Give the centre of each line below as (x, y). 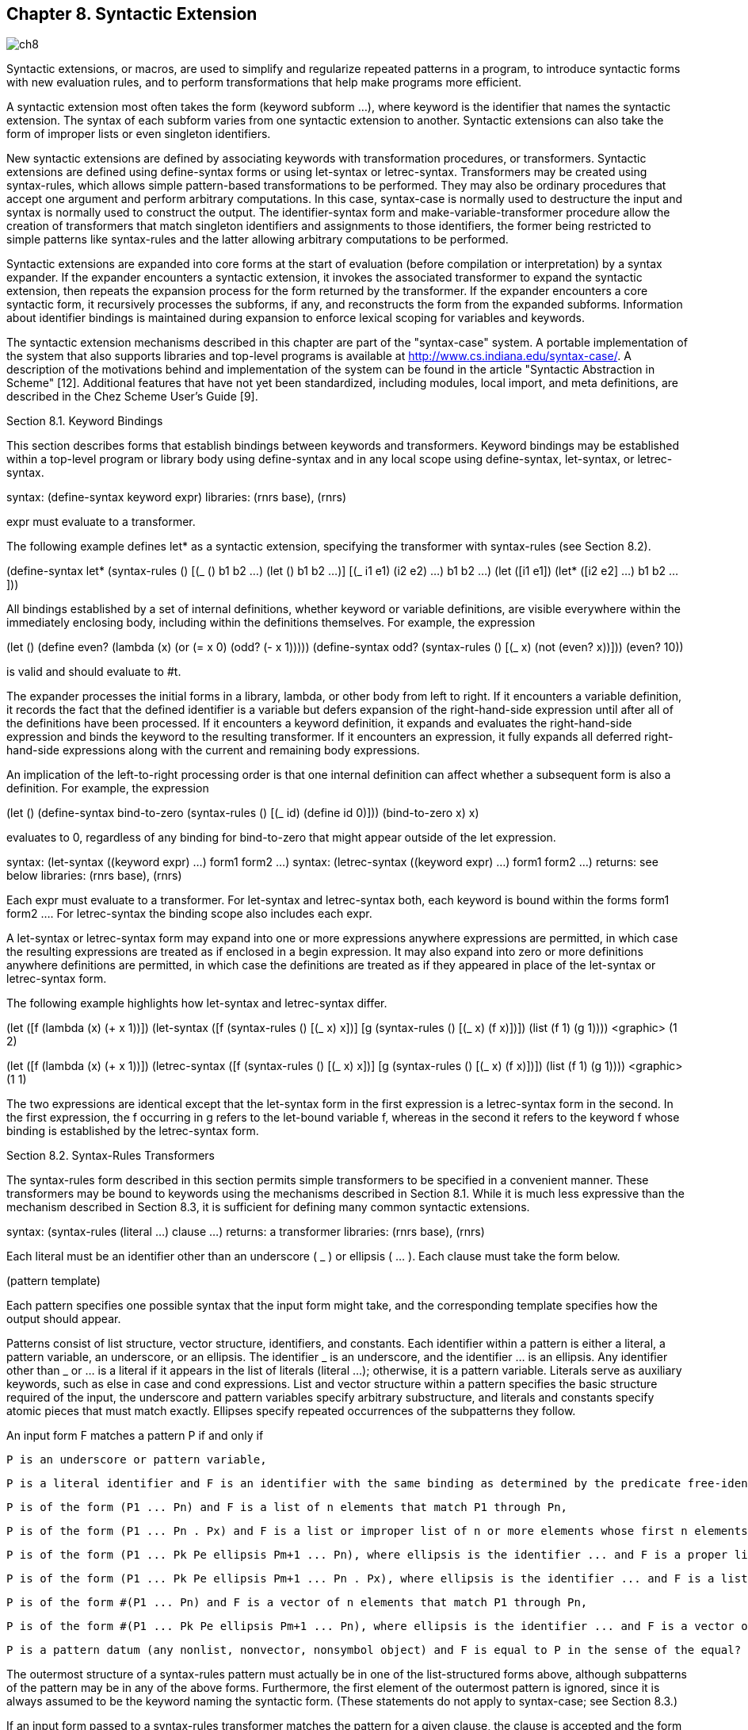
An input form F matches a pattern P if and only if (135, 1436)
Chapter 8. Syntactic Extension (132, 14)
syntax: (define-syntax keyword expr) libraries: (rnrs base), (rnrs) (176, 497)
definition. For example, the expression (108, 788)
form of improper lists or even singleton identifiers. (139, 134)
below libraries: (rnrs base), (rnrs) (94, 876)
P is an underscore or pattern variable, (137, 1460)
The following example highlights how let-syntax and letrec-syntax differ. (197, 1003)
